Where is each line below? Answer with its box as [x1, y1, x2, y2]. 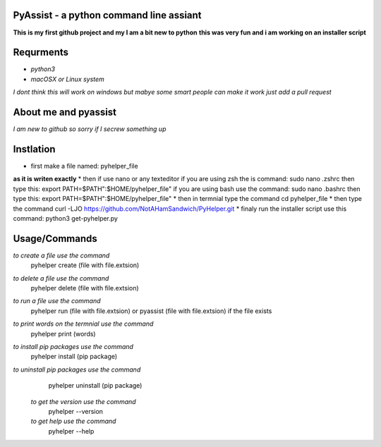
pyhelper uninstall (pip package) [48, 381, 143, 390]
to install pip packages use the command [13, 343, 134, 350]
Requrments [13, 47, 69, 59]
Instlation [13, 143, 56, 155]
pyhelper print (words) [30, 329, 96, 338]
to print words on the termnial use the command [13, 319, 154, 328]
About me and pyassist [13, 106, 116, 118]
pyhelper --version [48, 407, 104, 415]
